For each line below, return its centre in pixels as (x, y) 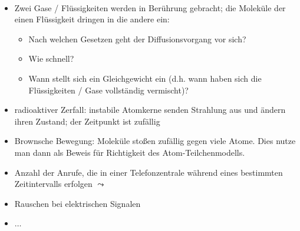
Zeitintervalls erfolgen (53, 184)
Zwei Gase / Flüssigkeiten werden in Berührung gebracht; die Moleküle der (150, 7)
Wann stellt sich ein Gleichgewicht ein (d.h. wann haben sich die (145, 78)
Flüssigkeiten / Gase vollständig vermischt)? (108, 90)
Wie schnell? (51, 58)
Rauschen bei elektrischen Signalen (78, 203)
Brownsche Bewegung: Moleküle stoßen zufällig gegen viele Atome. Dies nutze (155, 141)
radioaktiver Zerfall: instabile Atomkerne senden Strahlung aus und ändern (150, 110)
